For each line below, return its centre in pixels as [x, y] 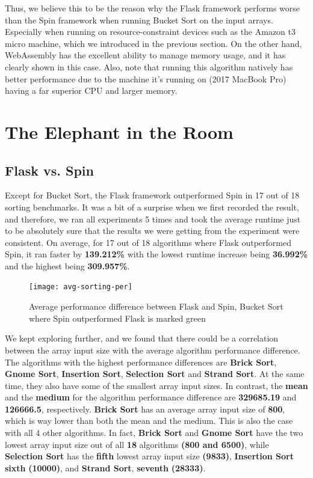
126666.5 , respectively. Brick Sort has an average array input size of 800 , [145, 409]
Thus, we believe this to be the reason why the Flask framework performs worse [153, 8]
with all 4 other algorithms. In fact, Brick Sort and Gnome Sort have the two [154, 433]
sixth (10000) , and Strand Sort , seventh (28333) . [105, 467]
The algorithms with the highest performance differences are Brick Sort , [141, 362]
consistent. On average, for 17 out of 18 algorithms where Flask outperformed [148, 242]
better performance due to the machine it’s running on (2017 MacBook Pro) [146, 78]
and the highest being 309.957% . [67, 265]
